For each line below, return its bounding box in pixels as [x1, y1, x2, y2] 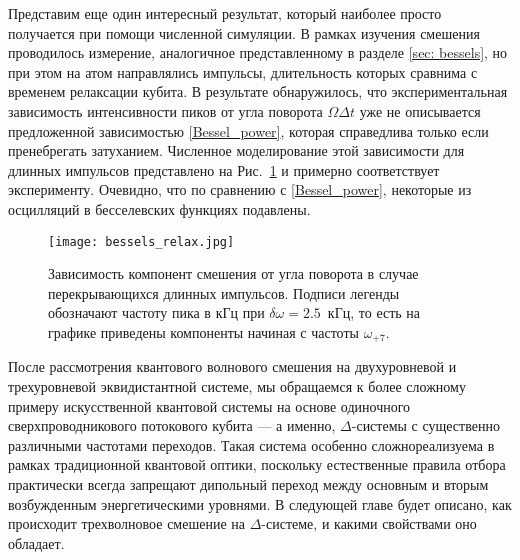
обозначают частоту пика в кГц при [48, 302, 265, 323]
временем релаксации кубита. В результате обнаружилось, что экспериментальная [8, 81, 508, 102]
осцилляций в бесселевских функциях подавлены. [8, 198, 311, 219]
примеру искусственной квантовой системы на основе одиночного [8, 395, 411, 416]
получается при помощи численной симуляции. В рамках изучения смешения [8, 22, 480, 43]
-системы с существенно [351, 415, 500, 436]
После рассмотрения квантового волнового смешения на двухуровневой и [8, 356, 457, 377]
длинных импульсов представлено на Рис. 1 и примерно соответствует [8, 159, 440, 180]
